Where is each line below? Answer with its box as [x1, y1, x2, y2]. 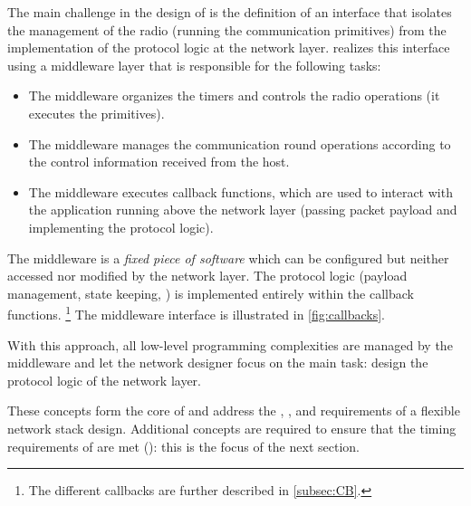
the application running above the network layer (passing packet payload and [28, 200, 457, 219]
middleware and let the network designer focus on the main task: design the [7, 353, 428, 372]
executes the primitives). [28, 103, 165, 122]
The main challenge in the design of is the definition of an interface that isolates [7, 3, 452, 21]
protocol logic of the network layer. [7, 370, 202, 389]
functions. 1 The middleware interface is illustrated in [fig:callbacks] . [7, 302, 385, 323]
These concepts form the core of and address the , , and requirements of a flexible [7, 401, 460, 420]
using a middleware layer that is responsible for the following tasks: [7, 55, 381, 74]
